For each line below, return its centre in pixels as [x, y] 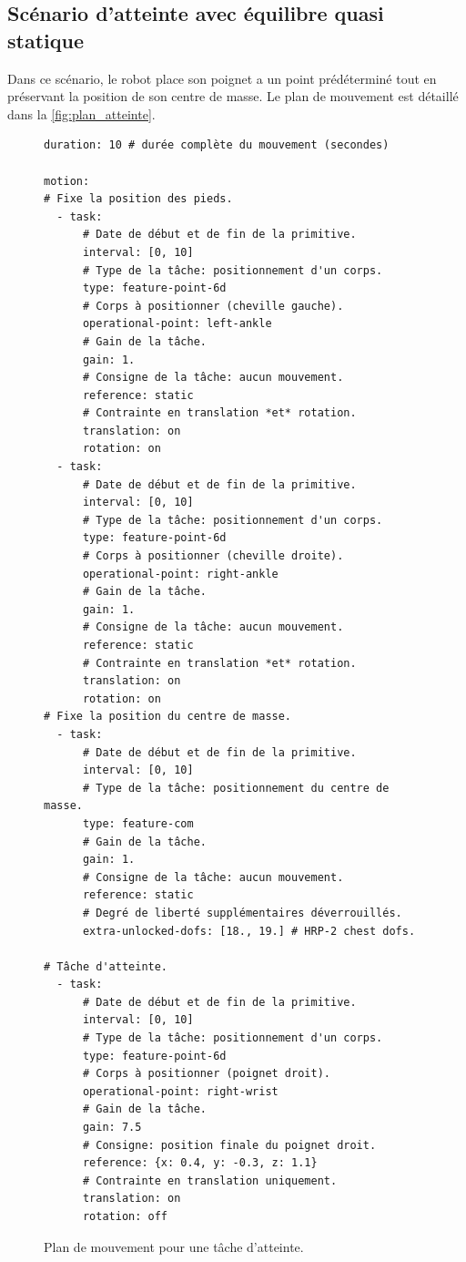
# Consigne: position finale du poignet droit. [229, 1145]
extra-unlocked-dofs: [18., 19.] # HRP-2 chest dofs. [249, 931]
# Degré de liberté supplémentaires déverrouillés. [242, 913]
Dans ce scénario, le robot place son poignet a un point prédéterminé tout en [222, 78]
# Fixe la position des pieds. [138, 199]
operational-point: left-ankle [177, 324]
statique [46, 40]
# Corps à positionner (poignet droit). [206, 1074]
